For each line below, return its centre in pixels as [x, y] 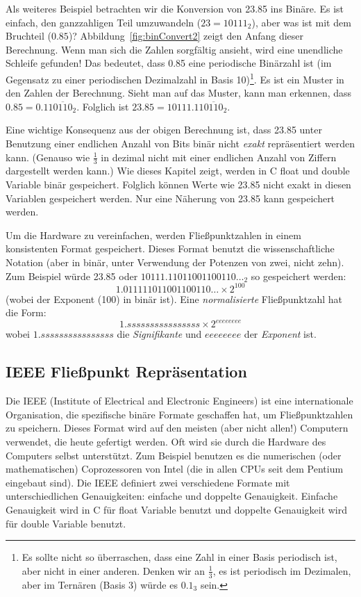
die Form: [26, 312]
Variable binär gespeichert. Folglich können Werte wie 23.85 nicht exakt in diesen [178, 185]
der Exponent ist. [280, 334]
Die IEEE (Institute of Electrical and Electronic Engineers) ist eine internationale [179, 401]
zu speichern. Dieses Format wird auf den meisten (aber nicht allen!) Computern [177, 428]
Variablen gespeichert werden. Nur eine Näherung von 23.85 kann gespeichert [170, 198]
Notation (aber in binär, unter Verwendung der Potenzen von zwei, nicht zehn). [175, 262]
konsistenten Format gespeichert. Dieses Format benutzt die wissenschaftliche [170, 248]
